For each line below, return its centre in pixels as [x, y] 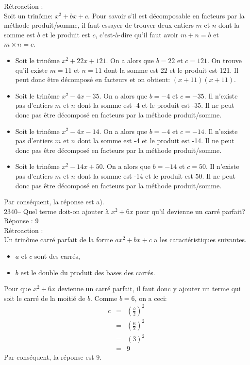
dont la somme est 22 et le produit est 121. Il [171, 70]
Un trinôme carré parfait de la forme [58, 240]
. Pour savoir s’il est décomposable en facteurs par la [166, 15]
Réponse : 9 [21, 221]
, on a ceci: [151, 298]
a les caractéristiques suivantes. [200, 240]
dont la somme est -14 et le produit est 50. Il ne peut [156, 175]
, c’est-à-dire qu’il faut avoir [137, 34]
